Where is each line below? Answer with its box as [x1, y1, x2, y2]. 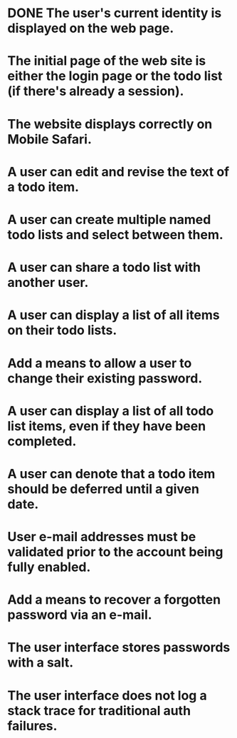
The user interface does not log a [7, 687, 208, 704]
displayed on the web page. [7, 20, 174, 36]
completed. [7, 433, 77, 449]
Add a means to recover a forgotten [7, 592, 221, 608]
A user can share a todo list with [7, 259, 201, 276]
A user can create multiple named [7, 211, 211, 228]
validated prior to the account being [7, 544, 223, 560]
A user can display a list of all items [7, 307, 220, 323]
